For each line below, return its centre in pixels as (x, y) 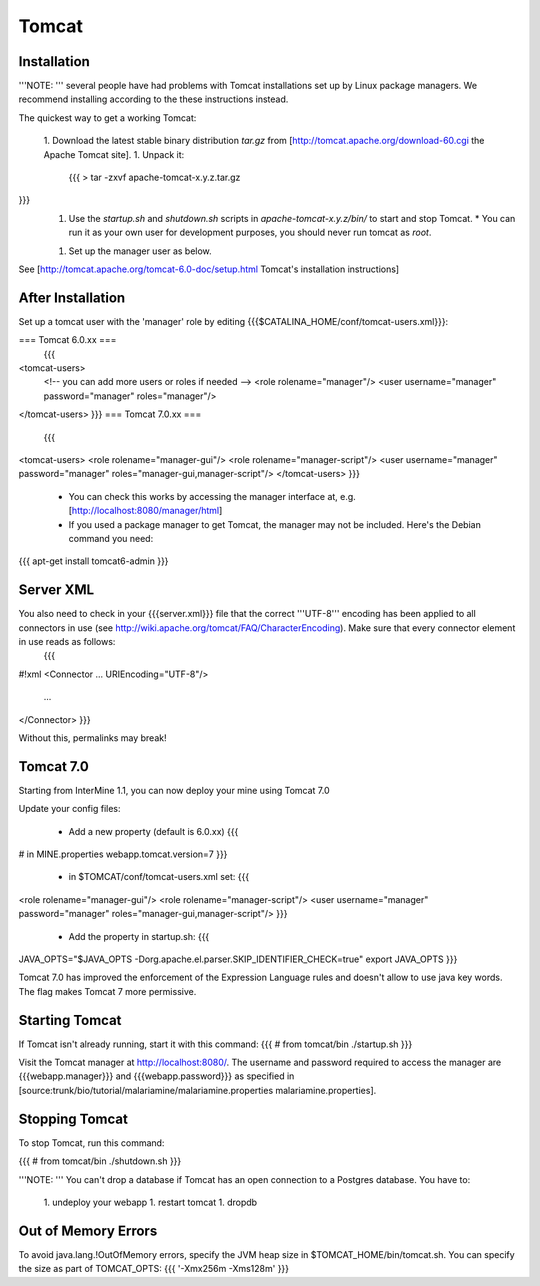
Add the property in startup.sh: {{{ (139, 936)
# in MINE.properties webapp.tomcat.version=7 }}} (123, 854)
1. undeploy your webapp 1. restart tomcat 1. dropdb (150, 1202)
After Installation (72, 297)
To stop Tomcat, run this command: (91, 1142)
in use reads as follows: (67, 642)
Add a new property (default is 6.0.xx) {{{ (153, 831)
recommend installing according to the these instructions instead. (153, 99)
